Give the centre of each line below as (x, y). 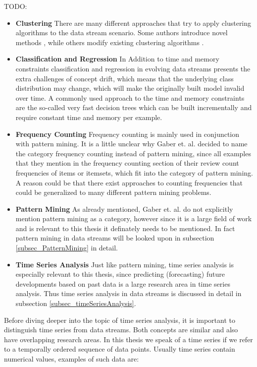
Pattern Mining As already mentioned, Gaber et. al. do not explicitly (124, 209)
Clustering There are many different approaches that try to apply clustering (133, 23)
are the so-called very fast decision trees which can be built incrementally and (134, 107)
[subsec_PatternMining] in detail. (67, 248)
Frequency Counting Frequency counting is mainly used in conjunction (128, 134)
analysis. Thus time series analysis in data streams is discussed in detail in (128, 293)
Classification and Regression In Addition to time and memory (117, 59)
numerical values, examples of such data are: (72, 359)
